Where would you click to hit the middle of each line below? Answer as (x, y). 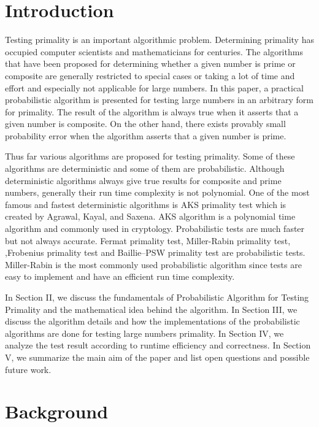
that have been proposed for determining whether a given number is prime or (150, 63)
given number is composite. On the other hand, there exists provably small (145, 124)
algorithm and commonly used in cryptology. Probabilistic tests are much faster (155, 229)
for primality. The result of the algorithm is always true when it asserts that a (152, 111)
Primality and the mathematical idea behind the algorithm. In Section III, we (151, 309)
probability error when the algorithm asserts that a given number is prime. (146, 135)
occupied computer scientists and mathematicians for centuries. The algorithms (154, 51)
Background (57, 411)
